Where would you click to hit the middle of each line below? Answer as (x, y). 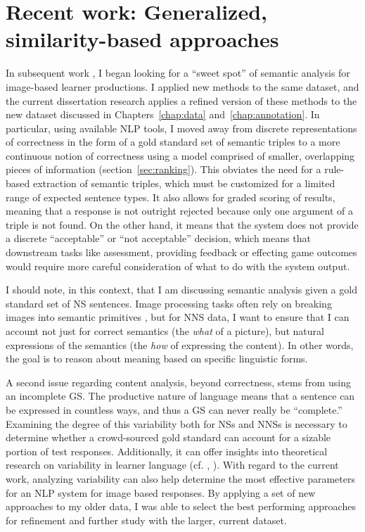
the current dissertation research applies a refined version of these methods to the (181, 100)
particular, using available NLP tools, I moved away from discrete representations (181, 128)
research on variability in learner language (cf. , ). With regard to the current (172, 465)
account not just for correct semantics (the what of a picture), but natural (165, 331)
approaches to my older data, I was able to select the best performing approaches (181, 506)
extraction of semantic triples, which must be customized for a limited (184, 183)
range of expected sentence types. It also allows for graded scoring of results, (171, 197)
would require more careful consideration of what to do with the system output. (178, 266)
